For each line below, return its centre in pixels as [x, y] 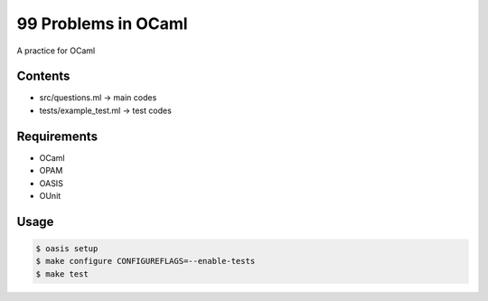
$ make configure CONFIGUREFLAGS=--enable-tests [145, 261]
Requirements [57, 136]
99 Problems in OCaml [103, 24]
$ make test [62, 274]
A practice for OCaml [56, 51]
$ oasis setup [67, 248]
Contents [43, 76]
